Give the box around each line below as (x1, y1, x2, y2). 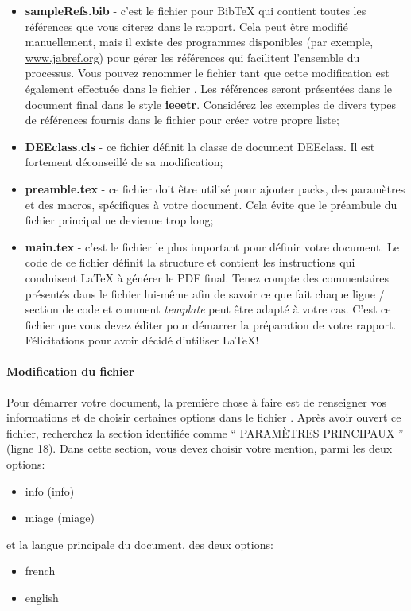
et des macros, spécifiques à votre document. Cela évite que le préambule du (25, 196, 397, 212)
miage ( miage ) (25, 509, 95, 526)
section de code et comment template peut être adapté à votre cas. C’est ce (25, 301, 391, 317)
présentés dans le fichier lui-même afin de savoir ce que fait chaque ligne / (25, 285, 385, 302)
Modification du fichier (6, 363, 134, 379)
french (25, 562, 56, 579)
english (25, 590, 59, 606)
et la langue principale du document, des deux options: (6, 535, 273, 552)
